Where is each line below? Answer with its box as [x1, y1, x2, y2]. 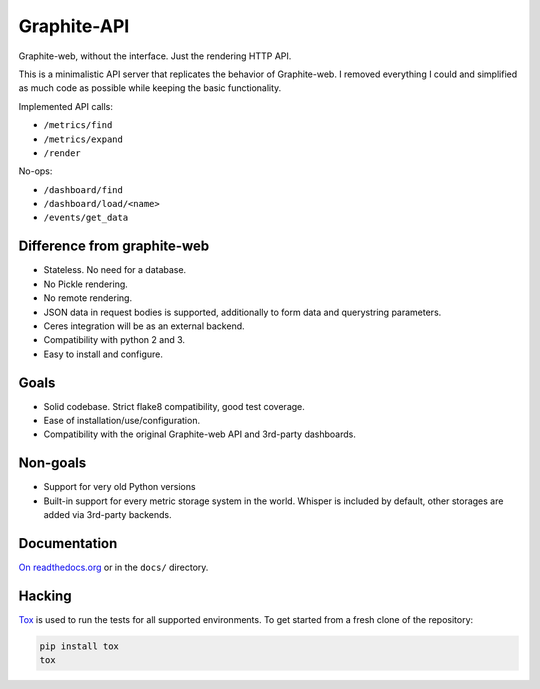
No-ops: [18, 165, 53, 177]
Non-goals [18, 455, 87, 472]
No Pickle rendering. [43, 278, 129, 290]
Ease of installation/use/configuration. [43, 415, 200, 426]
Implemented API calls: [18, 100, 114, 112]
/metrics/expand [43, 133, 124, 145]
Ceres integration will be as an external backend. [43, 320, 245, 332]
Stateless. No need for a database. [43, 264, 187, 276]
